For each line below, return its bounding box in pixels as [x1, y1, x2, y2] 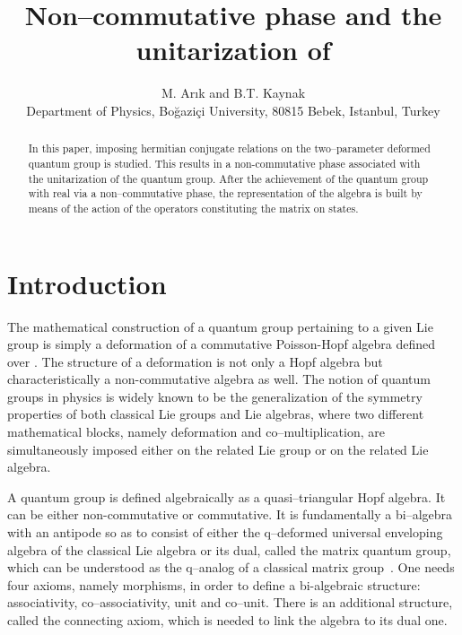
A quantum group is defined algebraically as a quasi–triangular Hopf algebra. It [7, 487, 446, 506]
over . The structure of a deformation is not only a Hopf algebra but [7, 352, 383, 370]
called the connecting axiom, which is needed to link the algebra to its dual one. [7, 611, 448, 630]
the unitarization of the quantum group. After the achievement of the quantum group [28, 170, 429, 186]
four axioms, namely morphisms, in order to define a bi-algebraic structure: [7, 575, 421, 594]
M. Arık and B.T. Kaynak [161, 83, 306, 102]
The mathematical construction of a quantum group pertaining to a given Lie [7, 317, 433, 335]
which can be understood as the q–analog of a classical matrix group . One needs [7, 558, 455, 577]
